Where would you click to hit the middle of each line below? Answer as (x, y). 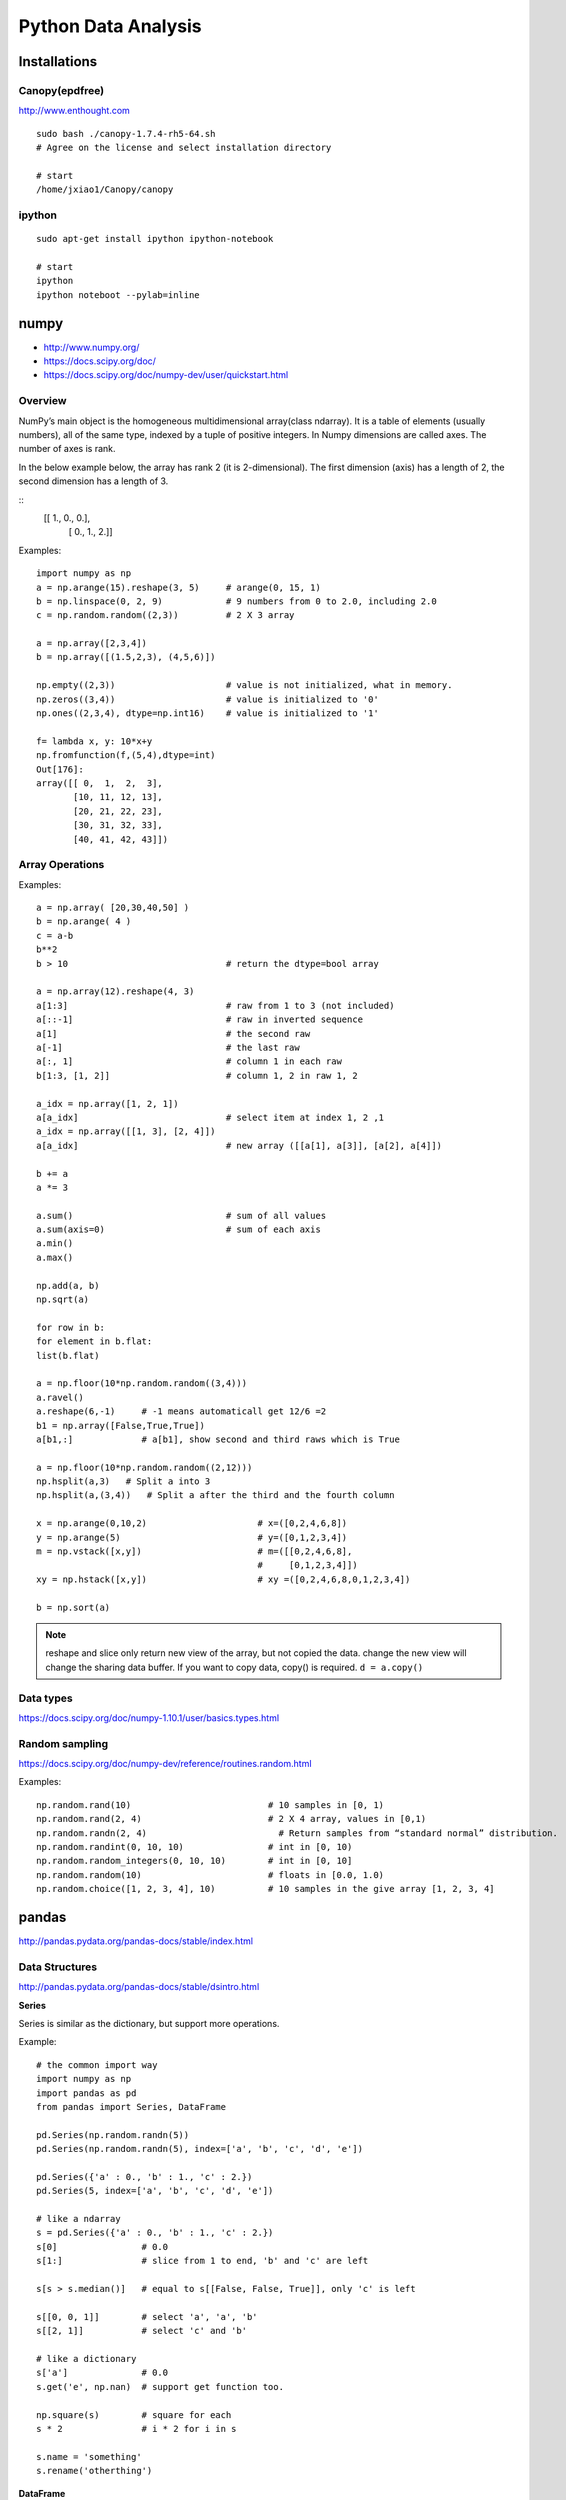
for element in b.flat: (94, 1341)
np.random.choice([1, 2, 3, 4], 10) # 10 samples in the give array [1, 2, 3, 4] (265, 1889)
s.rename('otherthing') (94, 2471)
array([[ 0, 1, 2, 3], (100, 783)
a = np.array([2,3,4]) (92, 643)
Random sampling (63, 1743)
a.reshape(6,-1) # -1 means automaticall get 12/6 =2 (181, 1411)
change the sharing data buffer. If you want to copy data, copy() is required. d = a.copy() (234, 1667)
